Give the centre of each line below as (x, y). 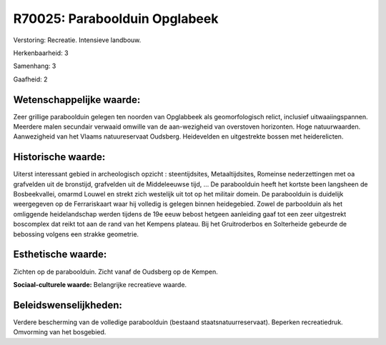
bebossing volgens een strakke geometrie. (76, 234)
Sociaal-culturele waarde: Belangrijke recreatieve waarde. (100, 284)
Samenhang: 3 (35, 66)
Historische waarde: (59, 157)
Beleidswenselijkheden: (68, 305)
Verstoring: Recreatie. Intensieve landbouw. (77, 40)
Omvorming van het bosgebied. (60, 332)
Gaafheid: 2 (30, 79)
